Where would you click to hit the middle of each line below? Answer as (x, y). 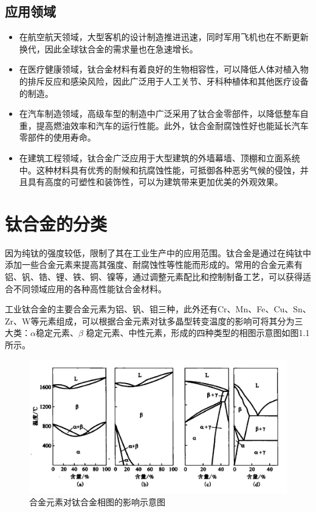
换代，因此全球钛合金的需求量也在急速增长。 (108, 48)
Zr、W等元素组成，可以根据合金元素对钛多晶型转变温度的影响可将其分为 (150, 321)
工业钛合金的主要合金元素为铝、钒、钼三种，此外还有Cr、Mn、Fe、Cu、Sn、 (158, 309)
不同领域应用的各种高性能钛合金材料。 (90, 288)
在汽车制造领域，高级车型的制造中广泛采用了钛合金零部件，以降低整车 (160, 114)
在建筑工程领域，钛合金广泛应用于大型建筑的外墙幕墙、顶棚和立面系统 (160, 157)
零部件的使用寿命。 (57, 137)
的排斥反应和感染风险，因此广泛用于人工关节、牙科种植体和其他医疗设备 (164, 81)
